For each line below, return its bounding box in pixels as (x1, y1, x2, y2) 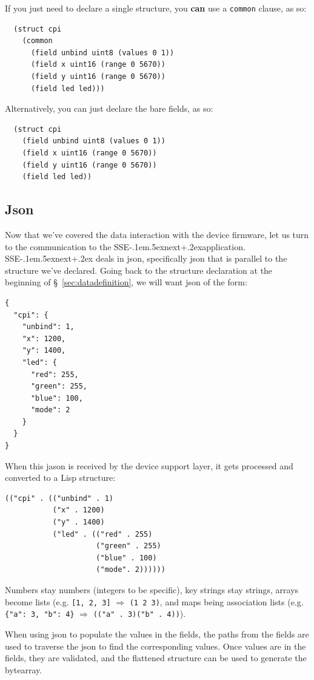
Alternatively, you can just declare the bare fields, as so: (5, 102, 213, 115)
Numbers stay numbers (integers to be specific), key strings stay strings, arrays (5, 583, 299, 596)
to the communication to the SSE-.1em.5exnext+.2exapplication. (5, 240, 246, 253)
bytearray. (5, 663, 42, 676)
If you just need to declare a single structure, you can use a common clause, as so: (5, 2, 307, 14)
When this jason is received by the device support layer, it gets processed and (5, 459, 293, 472)
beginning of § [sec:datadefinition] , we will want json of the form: (5, 276, 247, 288)
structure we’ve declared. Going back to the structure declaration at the (5, 263, 273, 276)
